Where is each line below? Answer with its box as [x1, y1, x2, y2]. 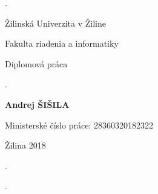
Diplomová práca [5, 57, 68, 70]
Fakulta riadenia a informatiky [5, 37, 119, 50]
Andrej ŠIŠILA [5, 98, 70, 110]
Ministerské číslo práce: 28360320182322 [5, 118, 153, 131]
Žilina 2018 [5, 139, 46, 152]
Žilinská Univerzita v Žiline [5, 16, 106, 29]
